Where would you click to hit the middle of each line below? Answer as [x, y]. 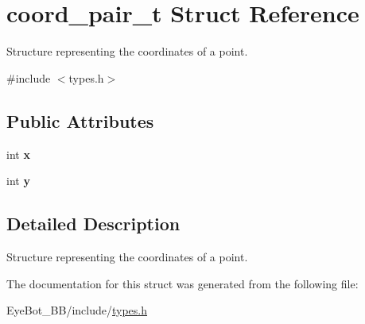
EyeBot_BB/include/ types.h [77, 310]
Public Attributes [80, 120]
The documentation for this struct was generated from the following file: [182, 283]
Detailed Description [93, 224]
